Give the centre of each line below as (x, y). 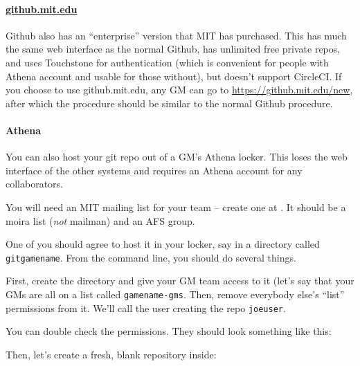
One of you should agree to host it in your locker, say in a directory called (163, 244)
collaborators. (35, 184)
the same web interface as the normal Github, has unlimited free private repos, (173, 49)
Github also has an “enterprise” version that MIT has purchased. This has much (176, 35)
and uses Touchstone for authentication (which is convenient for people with (167, 62)
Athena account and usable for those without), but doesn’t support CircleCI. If (174, 76)
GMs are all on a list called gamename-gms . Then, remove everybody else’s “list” (175, 294)
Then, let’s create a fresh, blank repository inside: (111, 354)
